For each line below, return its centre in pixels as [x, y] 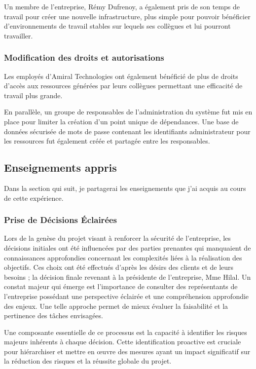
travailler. [18, 35]
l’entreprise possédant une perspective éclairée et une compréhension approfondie [127, 296]
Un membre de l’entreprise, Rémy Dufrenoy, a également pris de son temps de [122, 6]
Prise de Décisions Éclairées [61, 220]
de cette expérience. [34, 198]
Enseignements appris [60, 167]
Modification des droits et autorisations [84, 57]
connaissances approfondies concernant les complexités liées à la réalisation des [123, 257]
